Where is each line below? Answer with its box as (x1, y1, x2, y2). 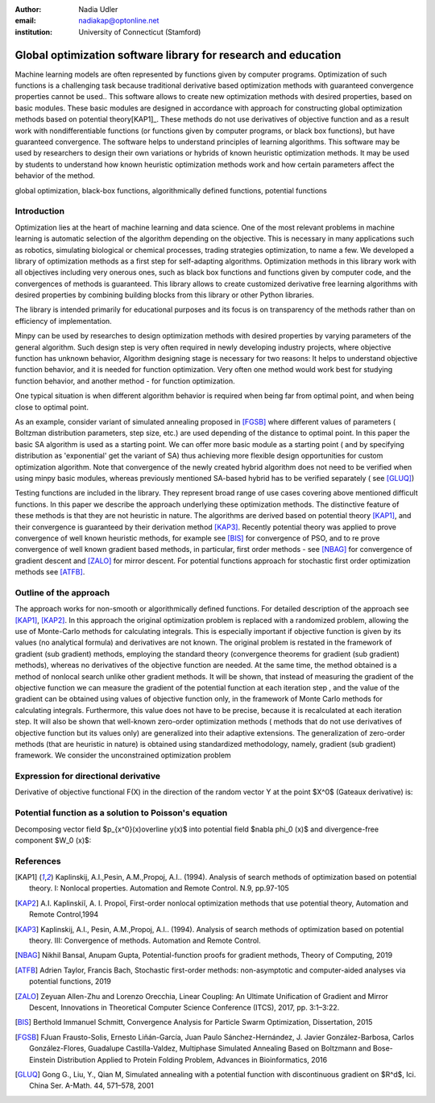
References (14, 855, 61, 866)
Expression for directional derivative (14, 770, 161, 782)
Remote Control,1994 (29, 910, 99, 919)
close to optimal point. (14, 402, 89, 412)
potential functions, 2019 (29, 977, 112, 986)
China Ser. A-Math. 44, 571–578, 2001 (29, 1080, 155, 1091)
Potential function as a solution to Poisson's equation (14, 807, 228, 819)
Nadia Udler (78, 5, 118, 14)
